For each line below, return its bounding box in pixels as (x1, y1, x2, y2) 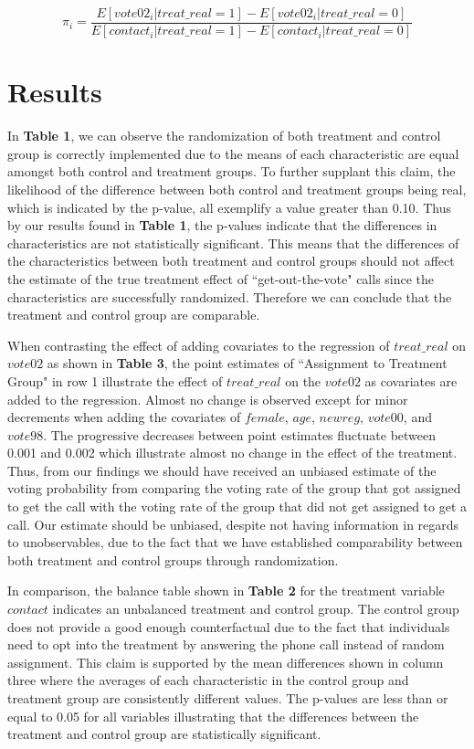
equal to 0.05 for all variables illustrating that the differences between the (7, 706, 419, 725)
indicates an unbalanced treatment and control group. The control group (52, 599, 459, 618)
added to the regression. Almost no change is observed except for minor (7, 389, 408, 408)
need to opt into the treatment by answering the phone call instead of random (7, 635, 445, 654)
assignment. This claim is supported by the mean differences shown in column (7, 652, 444, 671)
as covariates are (364, 371, 458, 390)
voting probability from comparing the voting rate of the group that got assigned (7, 479, 461, 498)
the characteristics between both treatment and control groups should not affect (7, 251, 455, 270)
